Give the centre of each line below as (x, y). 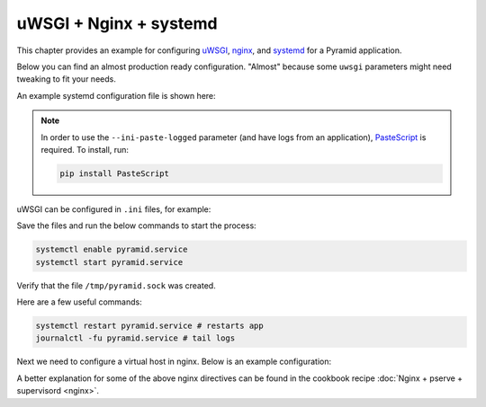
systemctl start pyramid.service (109, 262)
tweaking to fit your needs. (66, 79)
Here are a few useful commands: (80, 302)
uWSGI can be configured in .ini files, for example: (114, 209)
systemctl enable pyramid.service (112, 250)
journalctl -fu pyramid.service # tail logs (135, 338)
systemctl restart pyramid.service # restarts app (150, 325)
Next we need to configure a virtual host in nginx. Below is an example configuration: (174, 362)
